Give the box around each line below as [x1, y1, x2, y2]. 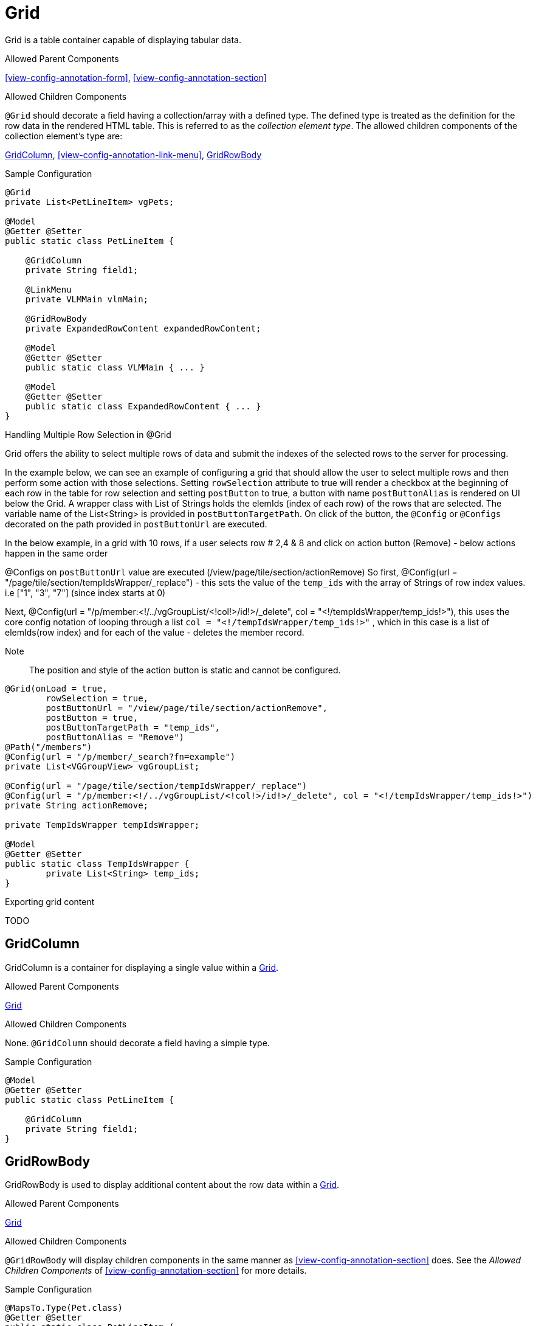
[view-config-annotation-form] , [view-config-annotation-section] [5, 72, 267, 83]
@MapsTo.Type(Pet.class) [5, 1303, 123, 1313]
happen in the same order [5, 547, 108, 558]
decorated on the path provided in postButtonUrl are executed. [5, 518, 267, 529]
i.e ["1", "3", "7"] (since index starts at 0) [5, 587, 166, 598]
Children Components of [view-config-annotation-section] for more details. [5, 1265, 307, 1276]
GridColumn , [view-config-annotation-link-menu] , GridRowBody [5, 149, 262, 160]
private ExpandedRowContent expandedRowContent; [25, 323, 261, 333]
